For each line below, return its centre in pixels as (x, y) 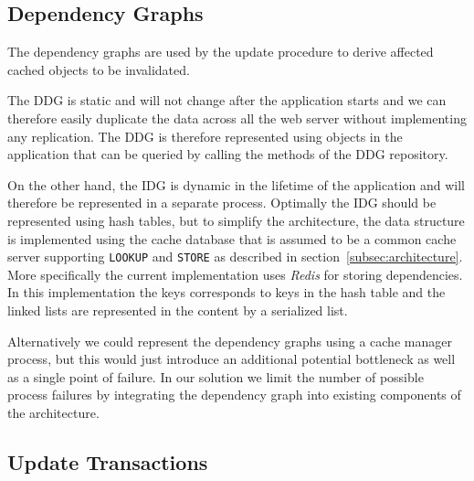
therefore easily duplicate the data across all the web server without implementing (237, 118)
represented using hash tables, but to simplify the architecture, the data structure (236, 220)
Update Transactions (108, 461)
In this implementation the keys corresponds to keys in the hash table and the (226, 292)
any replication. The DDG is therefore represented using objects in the (205, 136)
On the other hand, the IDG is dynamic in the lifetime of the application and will (236, 184)
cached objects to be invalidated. (99, 69)
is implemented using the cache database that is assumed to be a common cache (232, 238)
